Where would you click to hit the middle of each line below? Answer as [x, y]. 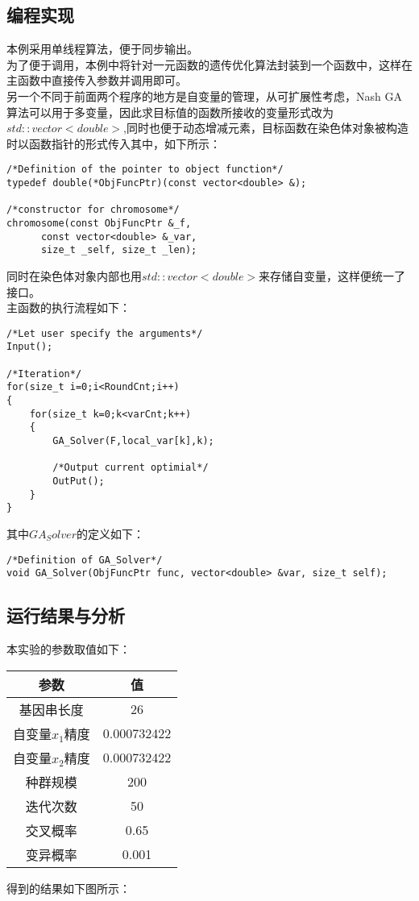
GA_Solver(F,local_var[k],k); [133, 440]
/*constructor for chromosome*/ [93, 210]
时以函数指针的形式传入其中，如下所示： [114, 143]
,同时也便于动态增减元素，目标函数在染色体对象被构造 [266, 128]
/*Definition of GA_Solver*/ [85, 560]
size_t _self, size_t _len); [119, 250]
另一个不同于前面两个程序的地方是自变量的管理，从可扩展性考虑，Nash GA [204, 95]
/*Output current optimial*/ [131, 468]
